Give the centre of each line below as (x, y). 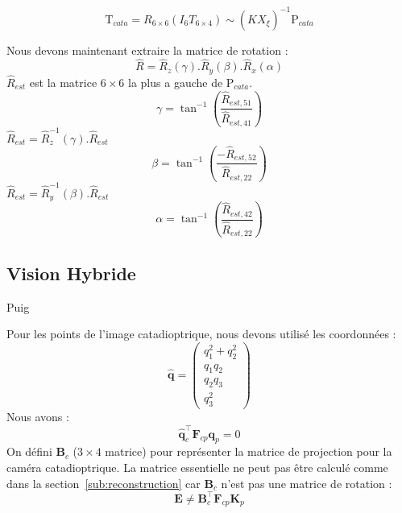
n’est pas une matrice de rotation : (307, 483)
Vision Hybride (71, 273)
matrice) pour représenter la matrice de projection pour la (249, 451)
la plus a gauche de (176, 82)
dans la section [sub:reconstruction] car (104, 483)
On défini (29, 451)
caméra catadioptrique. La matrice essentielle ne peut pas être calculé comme (197, 467)
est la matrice (63, 82)
